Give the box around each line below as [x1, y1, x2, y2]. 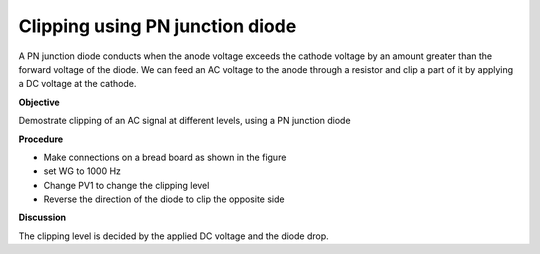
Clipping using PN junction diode [18, 15, 297, 37]
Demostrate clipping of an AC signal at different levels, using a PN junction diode [18, 115, 351, 127]
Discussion [18, 211, 67, 224]
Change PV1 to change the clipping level [43, 179, 210, 191]
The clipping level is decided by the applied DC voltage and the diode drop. [18, 230, 329, 242]
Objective [18, 96, 60, 108]
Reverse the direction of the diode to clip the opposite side [43, 193, 285, 205]
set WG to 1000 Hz [43, 165, 122, 177]
